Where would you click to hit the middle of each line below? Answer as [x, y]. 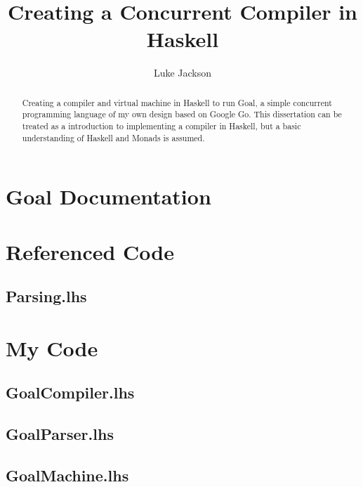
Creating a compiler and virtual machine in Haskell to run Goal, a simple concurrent [177, 102]
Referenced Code [90, 251]
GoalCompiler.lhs [70, 392]
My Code [52, 348]
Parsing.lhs [46, 296]
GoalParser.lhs [60, 434]
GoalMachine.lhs [67, 475]
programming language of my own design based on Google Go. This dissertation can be [182, 114]
